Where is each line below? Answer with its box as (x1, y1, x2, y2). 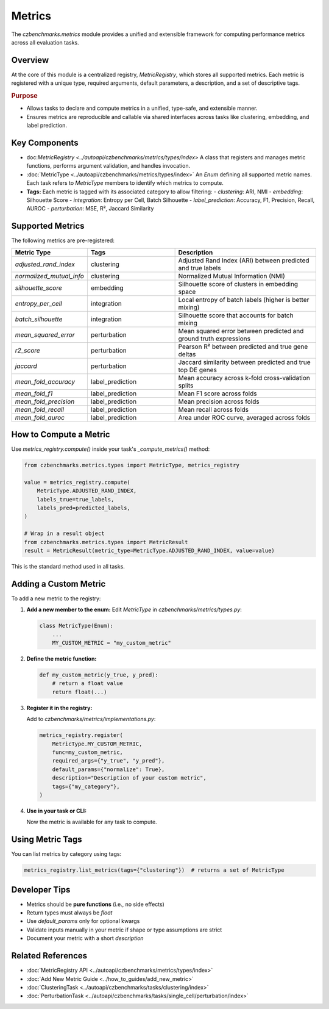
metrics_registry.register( (39, 732, 123, 739)
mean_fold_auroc (15, 413, 65, 422)
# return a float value (52, 680, 123, 687)
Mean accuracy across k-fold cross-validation (178, 373, 311, 382)
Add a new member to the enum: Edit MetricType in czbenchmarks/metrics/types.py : (26, 606, 242, 613)
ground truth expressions (178, 334, 251, 343)
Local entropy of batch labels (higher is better (178, 295, 310, 304)
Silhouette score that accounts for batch (178, 311, 294, 320)
